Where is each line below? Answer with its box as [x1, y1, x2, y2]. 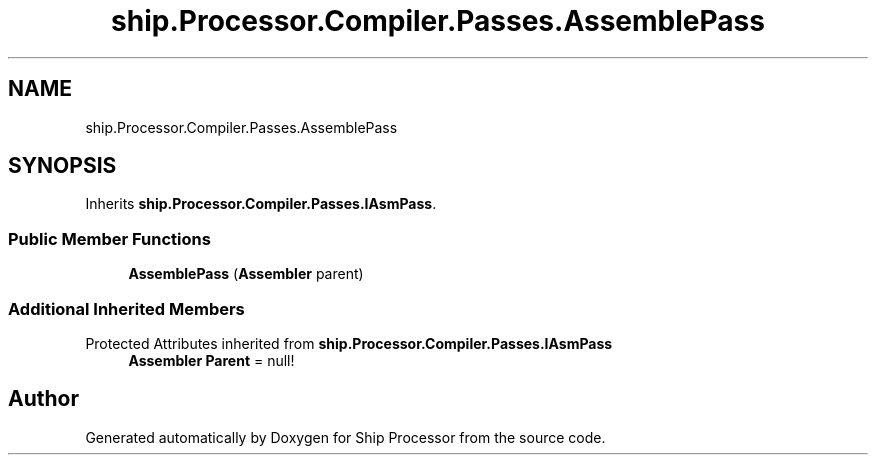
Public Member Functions [8, 228, 211, 249]
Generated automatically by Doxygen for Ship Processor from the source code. [85, 428, 606, 446]
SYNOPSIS [8, 153, 117, 179]
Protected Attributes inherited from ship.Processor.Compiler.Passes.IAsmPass [85, 334, 613, 352]
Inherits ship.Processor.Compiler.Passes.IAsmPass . [85, 195, 437, 213]
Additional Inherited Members [8, 298, 245, 319]
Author [8, 386, 79, 412]
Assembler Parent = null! [128, 351, 295, 369]
